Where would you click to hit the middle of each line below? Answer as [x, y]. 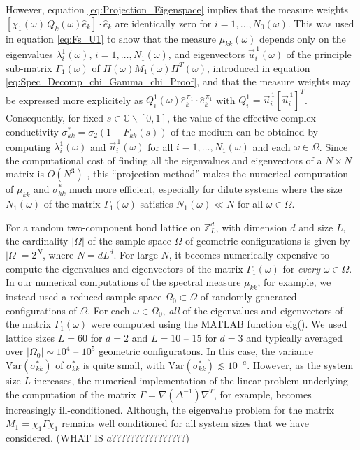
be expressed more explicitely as [74, 100]
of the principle [319, 54]
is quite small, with [124, 365]
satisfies [157, 204]
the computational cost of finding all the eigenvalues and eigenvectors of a [164, 160]
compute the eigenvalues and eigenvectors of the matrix [124, 268]
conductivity [32, 131]
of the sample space [129, 241]
